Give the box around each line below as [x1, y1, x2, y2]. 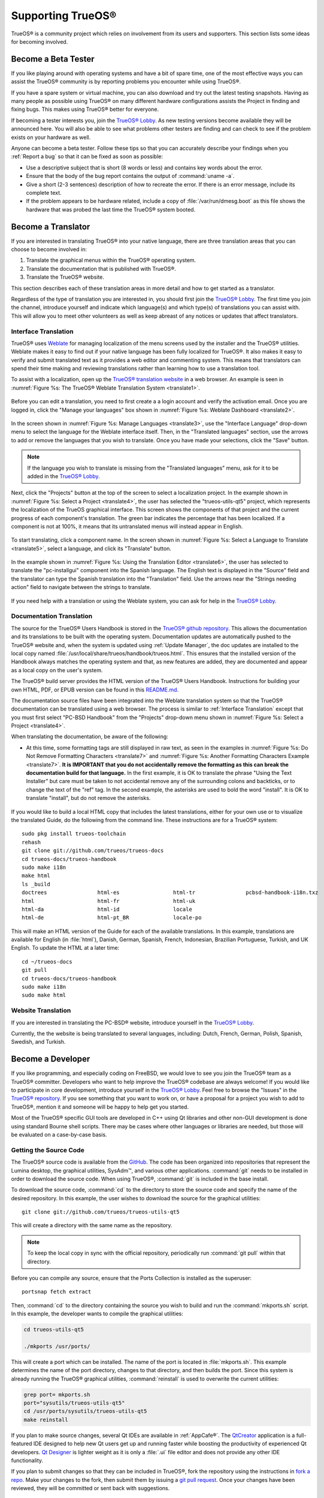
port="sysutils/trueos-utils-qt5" [23, 1400, 125, 1406]
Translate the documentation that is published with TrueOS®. [26, 265, 176, 272]
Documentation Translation [11, 612, 93, 620]
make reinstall [23, 1416, 68, 1423]
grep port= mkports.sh [23, 1391, 90, 1398]
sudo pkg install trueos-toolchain [22, 830, 126, 837]
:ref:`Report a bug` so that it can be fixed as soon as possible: [11, 153, 163, 160]
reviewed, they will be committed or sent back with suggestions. [11, 1485, 170, 1492]
